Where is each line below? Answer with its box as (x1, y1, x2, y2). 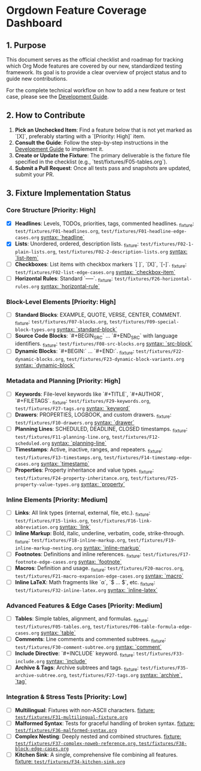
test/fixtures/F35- (140, 665, 188, 671)
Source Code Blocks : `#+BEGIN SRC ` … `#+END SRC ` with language (14, 332, 178, 341)
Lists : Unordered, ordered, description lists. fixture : (14, 240, 139, 249)
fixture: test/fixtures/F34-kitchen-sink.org (14, 758, 126, 765)
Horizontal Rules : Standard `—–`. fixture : (14, 275, 113, 283)
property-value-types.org (14, 481, 80, 488)
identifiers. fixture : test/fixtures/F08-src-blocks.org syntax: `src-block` (14, 339, 193, 348)
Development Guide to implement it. (14, 145, 103, 153)
